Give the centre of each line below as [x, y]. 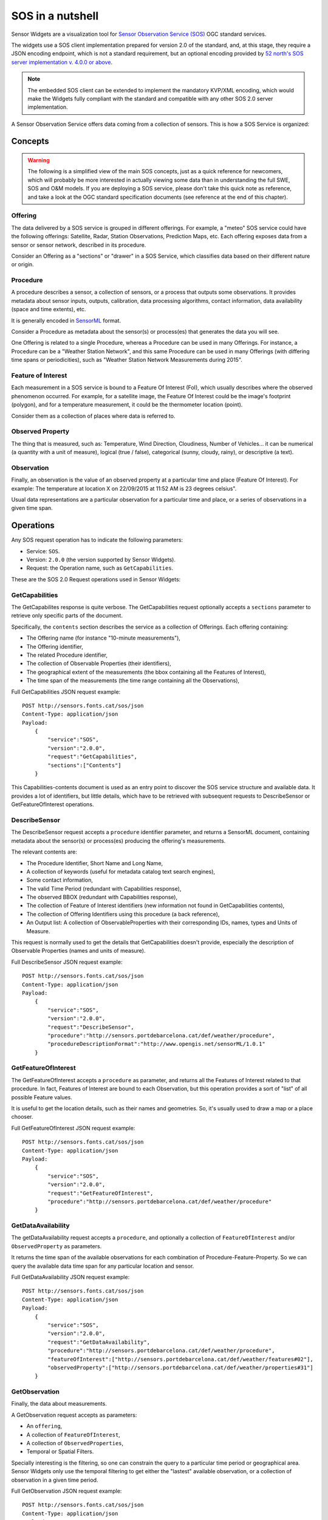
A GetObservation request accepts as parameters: [74, 1415]
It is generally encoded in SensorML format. [66, 320]
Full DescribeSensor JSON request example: [67, 962]
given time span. [32, 508]
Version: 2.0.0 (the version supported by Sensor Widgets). [101, 560]
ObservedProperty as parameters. [56, 1246]
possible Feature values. [42, 1097]
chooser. [22, 1117]
